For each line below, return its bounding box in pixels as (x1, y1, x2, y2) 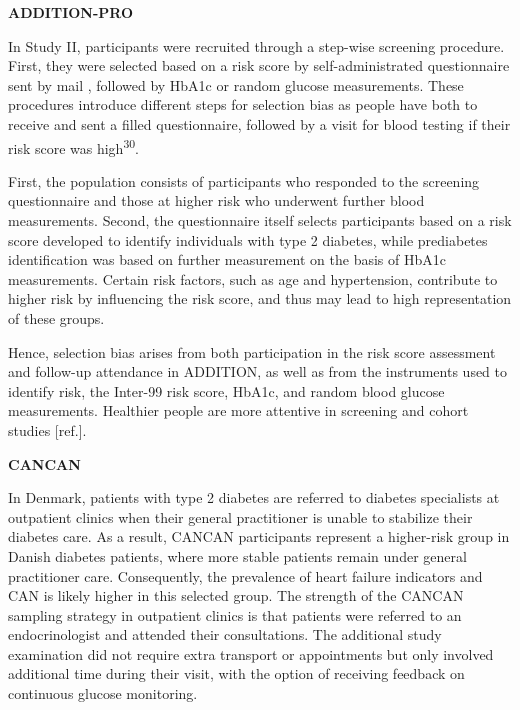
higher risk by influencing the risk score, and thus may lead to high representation (8, 288, 512, 309)
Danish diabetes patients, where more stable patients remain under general (8, 545, 467, 566)
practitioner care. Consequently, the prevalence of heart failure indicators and (8, 565, 483, 586)
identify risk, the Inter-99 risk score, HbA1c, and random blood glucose (8, 380, 445, 401)
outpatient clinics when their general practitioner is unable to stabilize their (8, 506, 473, 527)
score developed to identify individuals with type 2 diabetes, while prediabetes (8, 229, 488, 250)
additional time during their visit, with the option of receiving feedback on (8, 663, 465, 684)
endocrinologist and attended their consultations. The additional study (8, 624, 442, 645)
